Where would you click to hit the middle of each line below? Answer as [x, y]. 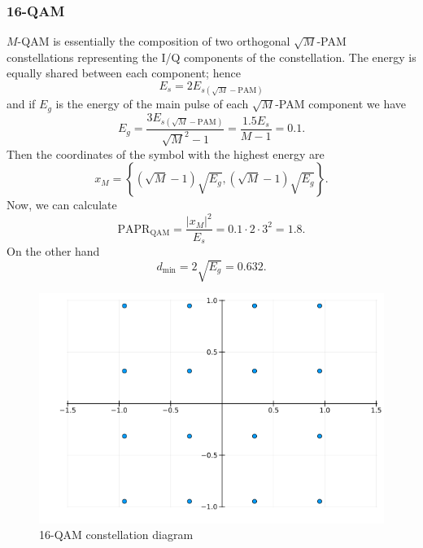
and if [21, 104]
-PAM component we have [340, 104]
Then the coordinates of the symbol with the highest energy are [166, 153]
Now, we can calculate [62, 205]
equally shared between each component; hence [124, 73]
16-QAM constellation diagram [116, 535]
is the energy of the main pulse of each [152, 104]
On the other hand [53, 250]
